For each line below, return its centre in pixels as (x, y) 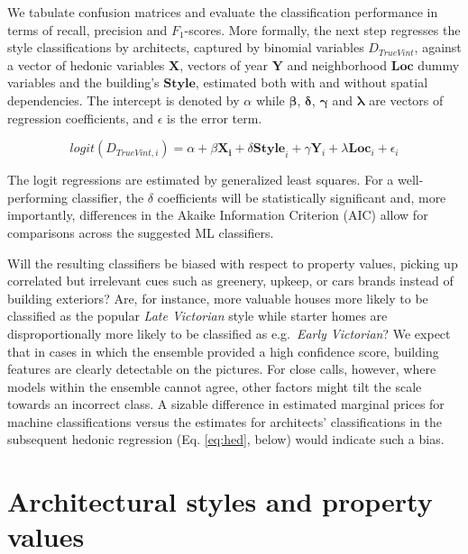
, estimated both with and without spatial (312, 82)
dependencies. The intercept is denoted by (124, 100)
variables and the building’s (83, 82)
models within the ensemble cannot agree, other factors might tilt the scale (215, 386)
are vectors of (406, 100)
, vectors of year (224, 64)
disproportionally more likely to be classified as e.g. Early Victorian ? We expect (229, 333)
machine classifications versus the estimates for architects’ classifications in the (225, 421)
